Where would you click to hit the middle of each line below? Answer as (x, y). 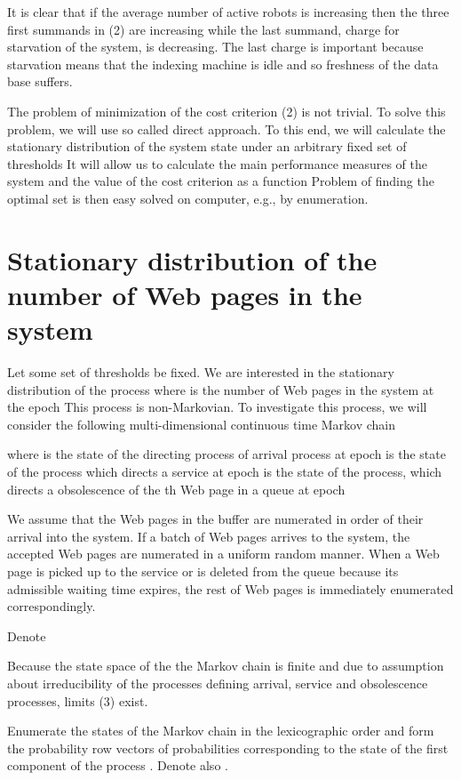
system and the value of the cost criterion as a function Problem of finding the (221, 181)
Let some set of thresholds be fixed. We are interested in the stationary (201, 372)
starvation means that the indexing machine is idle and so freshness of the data (223, 64)
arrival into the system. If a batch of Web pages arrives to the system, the (209, 536)
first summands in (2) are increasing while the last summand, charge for (203, 29)
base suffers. (40, 81)
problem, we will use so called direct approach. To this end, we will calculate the (227, 129)
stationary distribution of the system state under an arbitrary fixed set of (207, 146)
